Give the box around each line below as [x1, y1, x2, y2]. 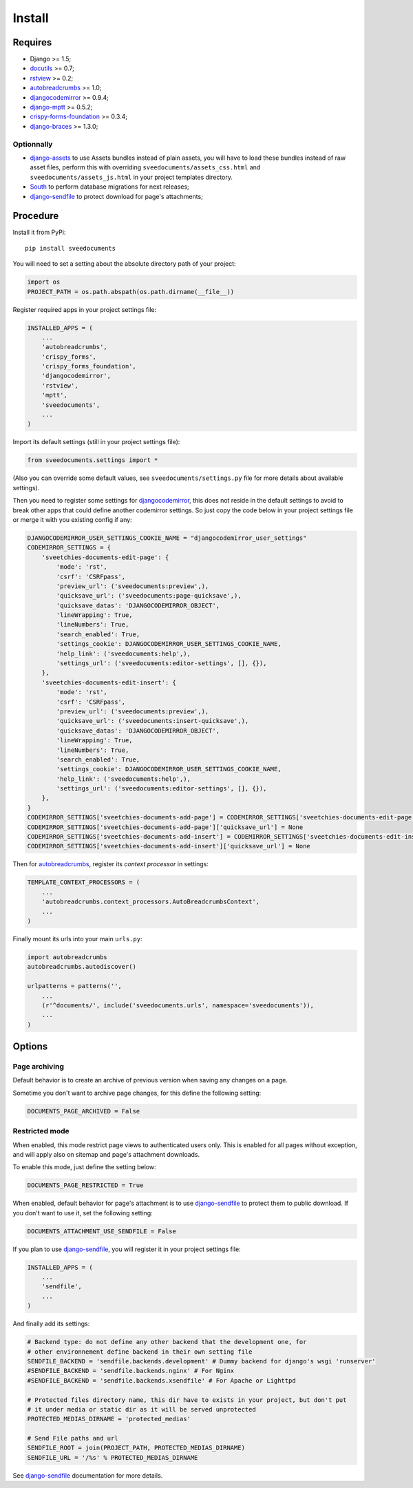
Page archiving [12, 1062, 65, 1071]
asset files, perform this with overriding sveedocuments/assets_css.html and [30, 163, 261, 171]
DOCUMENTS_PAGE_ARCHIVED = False [27, 1107, 140, 1115]
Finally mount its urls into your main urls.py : [12, 934, 142, 943]
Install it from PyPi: [12, 228, 66, 237]
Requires [12, 36, 52, 48]
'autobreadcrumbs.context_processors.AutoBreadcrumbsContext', [41, 898, 260, 905]
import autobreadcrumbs [27, 953, 108, 961]
